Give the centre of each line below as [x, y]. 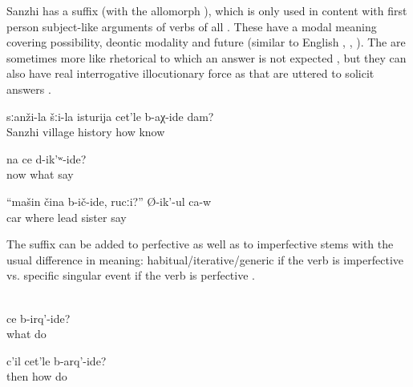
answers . [29, 89]
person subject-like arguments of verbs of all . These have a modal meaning [192, 26]
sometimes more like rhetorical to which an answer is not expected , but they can [206, 57]
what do [26, 334]
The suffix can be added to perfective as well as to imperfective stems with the [200, 244]
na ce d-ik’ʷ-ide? [47, 158]
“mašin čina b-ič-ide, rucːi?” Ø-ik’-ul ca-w [109, 201]
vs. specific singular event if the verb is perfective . [131, 275]
